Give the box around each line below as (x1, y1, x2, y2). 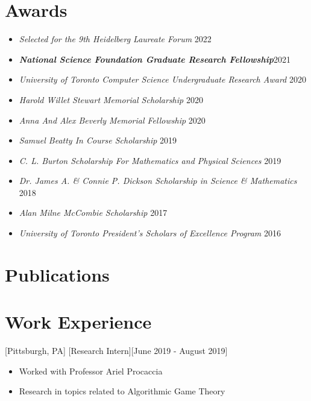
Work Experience (5, 309, 152, 334)
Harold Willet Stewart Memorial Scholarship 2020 (19, 93, 203, 106)
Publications (5, 262, 110, 286)
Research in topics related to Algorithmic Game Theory (19, 385, 225, 397)
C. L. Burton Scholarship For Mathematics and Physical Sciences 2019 (19, 154, 281, 166)
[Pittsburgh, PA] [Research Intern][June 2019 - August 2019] (5, 344, 228, 357)
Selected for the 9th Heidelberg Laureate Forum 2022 (19, 33, 212, 45)
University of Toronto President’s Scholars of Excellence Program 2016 (19, 227, 281, 239)
